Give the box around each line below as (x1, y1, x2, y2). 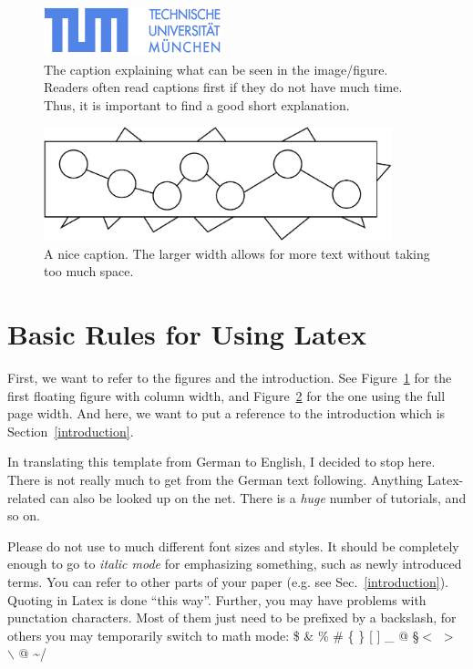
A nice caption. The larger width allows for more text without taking (44, 243, 430, 262)
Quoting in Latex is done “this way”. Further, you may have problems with (7, 590, 427, 609)
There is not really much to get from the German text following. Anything (7, 470, 424, 489)
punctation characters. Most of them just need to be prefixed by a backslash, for (7, 608, 457, 627)
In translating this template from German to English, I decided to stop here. (7, 452, 436, 471)
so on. (7, 506, 40, 525)
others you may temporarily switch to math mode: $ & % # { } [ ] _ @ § (7, 625, 419, 644)
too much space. (44, 262, 134, 281)
